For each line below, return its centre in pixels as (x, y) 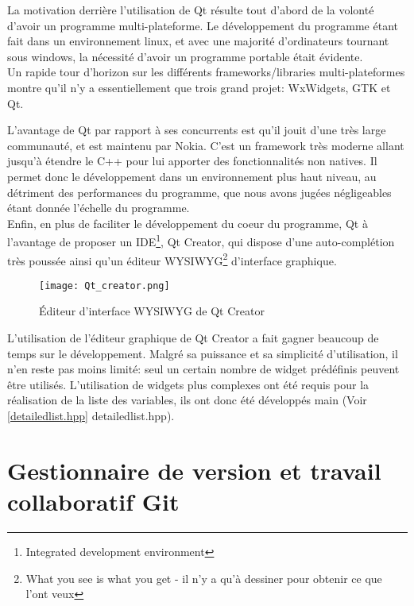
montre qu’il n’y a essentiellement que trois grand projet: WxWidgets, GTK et (199, 87)
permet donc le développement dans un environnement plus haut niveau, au (192, 176)
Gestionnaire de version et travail (194, 470)
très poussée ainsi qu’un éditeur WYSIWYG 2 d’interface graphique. (172, 259)
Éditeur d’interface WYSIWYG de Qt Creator (152, 311)
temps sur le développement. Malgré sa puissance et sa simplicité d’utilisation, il (203, 353)
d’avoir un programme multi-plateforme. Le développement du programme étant (203, 25)
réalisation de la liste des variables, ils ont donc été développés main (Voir (187, 400)
